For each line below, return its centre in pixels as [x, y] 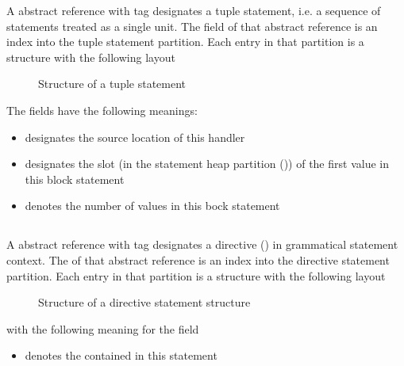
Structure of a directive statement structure [144, 302]
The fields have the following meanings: [102, 110]
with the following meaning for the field [103, 328]
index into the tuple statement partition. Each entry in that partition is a [185, 42]
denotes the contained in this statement [121, 355]
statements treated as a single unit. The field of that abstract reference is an [192, 26]
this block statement [75, 179]
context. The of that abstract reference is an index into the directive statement [198, 259]
